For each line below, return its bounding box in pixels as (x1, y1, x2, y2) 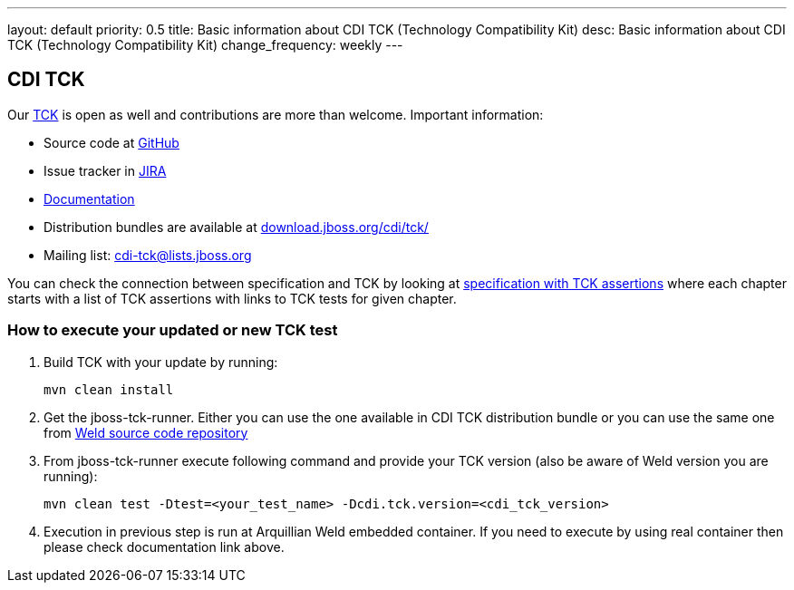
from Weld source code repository (44, 424, 248, 440)
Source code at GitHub (44, 134, 179, 150)
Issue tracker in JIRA (44, 162, 167, 179)
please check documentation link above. (44, 538, 285, 555)
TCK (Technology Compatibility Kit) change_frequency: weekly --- (7, 37, 403, 53)
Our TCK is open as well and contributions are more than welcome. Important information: (7, 106, 544, 122)
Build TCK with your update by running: (44, 353, 278, 370)
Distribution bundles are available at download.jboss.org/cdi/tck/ (44, 218, 429, 235)
